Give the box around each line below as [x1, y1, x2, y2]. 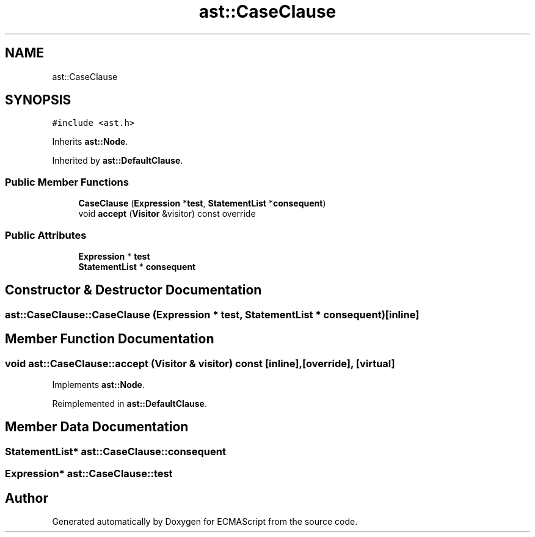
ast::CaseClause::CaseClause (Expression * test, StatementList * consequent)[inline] [5, 308, 420, 321]
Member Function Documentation [5, 331, 214, 347]
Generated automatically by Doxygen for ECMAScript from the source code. [52, 516, 358, 527]
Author [5, 490, 48, 506]
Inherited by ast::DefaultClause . [52, 155, 183, 166]
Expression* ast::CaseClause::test [5, 467, 173, 480]
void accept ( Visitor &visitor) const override [78, 208, 256, 219]
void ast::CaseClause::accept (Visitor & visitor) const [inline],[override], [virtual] [5, 357, 395, 370]
